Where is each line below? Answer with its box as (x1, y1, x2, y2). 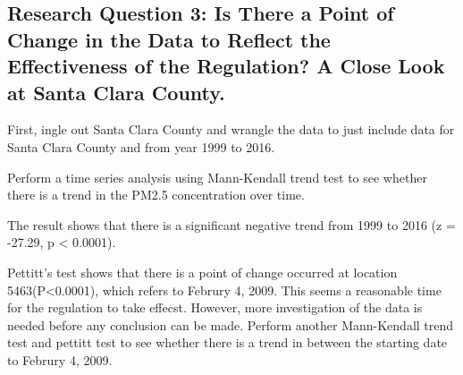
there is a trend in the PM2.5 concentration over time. (7, 185, 305, 204)
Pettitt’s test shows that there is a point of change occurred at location (7, 262, 398, 281)
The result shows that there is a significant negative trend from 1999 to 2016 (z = (7, 215, 456, 234)
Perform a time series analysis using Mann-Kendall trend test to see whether (7, 167, 427, 186)
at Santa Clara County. (7, 78, 225, 106)
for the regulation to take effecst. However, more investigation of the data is (7, 298, 423, 317)
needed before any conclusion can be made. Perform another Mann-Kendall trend (7, 315, 454, 334)
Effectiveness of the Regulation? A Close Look (7, 52, 445, 80)
